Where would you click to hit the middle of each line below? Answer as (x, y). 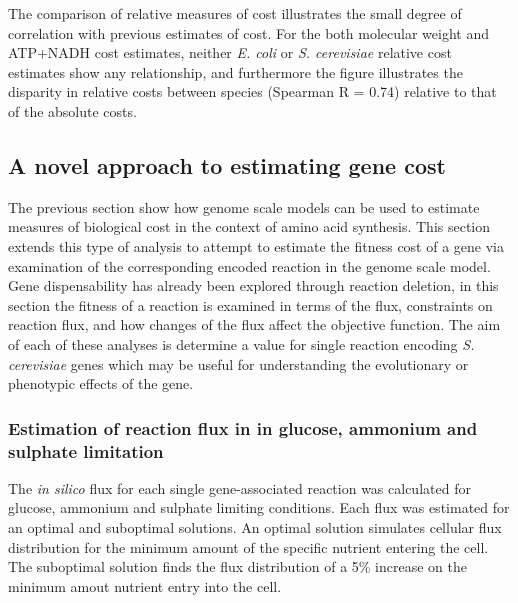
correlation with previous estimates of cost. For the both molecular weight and (248, 32)
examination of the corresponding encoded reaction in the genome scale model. (249, 265)
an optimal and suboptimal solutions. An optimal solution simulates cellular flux (255, 527)
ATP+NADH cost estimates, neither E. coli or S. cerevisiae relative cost (230, 52)
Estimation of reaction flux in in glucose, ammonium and (243, 427)
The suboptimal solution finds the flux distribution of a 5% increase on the (238, 566)
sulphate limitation (86, 450)
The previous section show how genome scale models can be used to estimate (244, 206)
